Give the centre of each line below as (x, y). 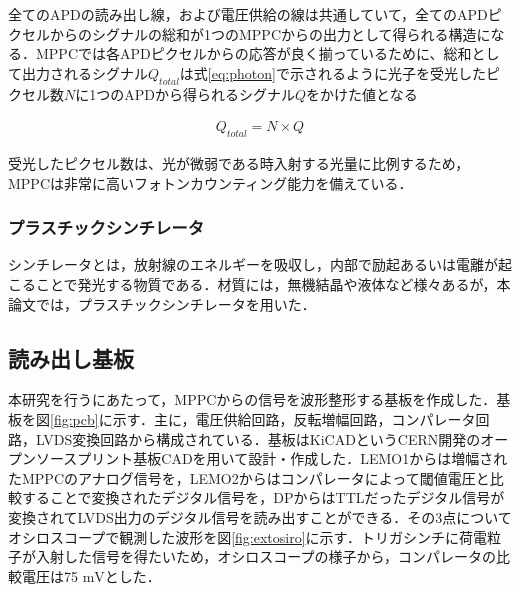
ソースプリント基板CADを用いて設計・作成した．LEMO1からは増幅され (271, 458)
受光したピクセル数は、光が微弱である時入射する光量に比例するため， (239, 163)
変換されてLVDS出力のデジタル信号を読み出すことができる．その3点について (260, 516)
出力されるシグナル (84, 72)
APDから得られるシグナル (209, 93)
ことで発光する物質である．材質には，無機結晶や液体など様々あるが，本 (273, 284)
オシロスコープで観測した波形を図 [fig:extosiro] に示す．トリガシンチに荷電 (248, 536)
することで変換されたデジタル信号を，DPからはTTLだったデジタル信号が (263, 497)
